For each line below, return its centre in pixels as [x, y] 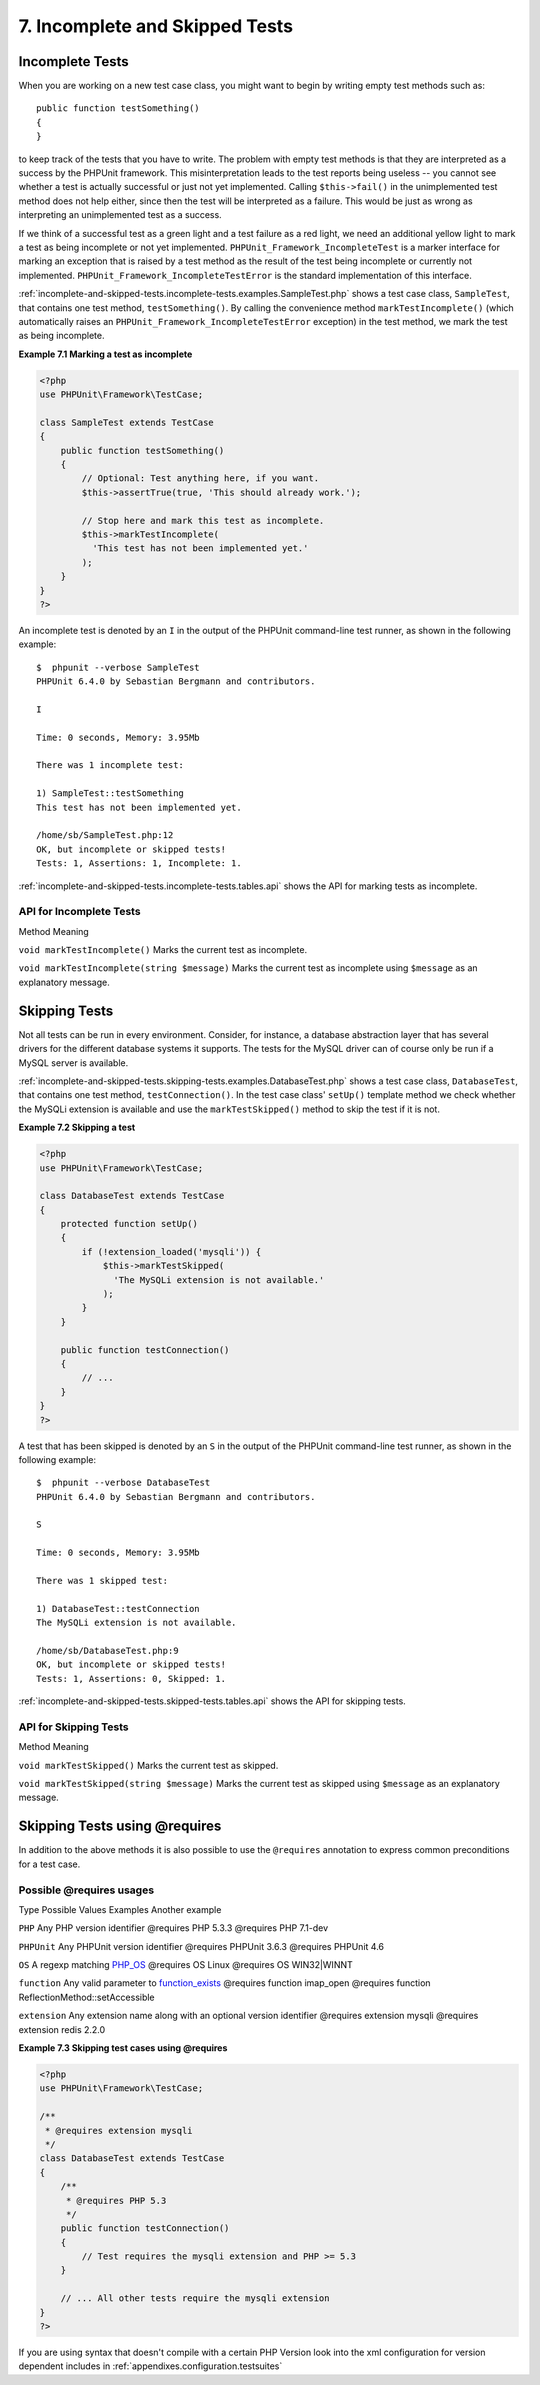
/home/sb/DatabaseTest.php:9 [107, 1650]
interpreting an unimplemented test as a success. [120, 215]
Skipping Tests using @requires [120, 1826]
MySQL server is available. [73, 1062]
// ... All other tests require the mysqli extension [195, 2298]
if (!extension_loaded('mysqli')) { [171, 1251]
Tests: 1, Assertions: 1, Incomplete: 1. [139, 863]
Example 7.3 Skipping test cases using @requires [123, 2048]
